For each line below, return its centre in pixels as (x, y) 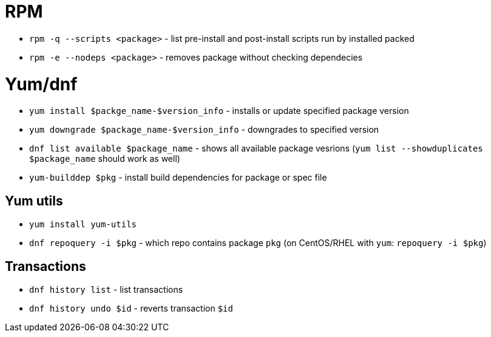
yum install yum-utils (83, 225)
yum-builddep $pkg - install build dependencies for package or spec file (178, 178)
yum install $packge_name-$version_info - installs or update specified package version (219, 111)
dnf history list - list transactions (106, 289)
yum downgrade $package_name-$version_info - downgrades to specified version (204, 130)
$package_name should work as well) (105, 159)
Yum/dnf (41, 84)
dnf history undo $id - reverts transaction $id (131, 308)
